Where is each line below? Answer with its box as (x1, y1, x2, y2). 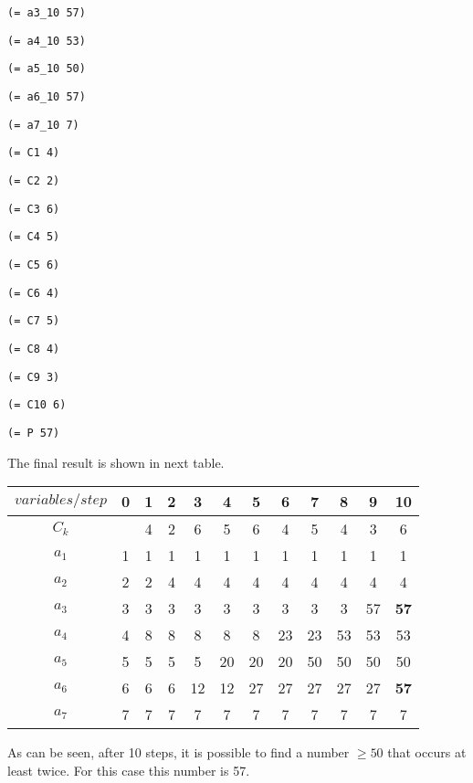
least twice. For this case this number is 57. (7, 760, 250, 779)
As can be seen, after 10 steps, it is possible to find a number (7, 743, 350, 762)
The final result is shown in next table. (7, 452, 225, 471)
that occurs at (387, 743, 467, 762)
